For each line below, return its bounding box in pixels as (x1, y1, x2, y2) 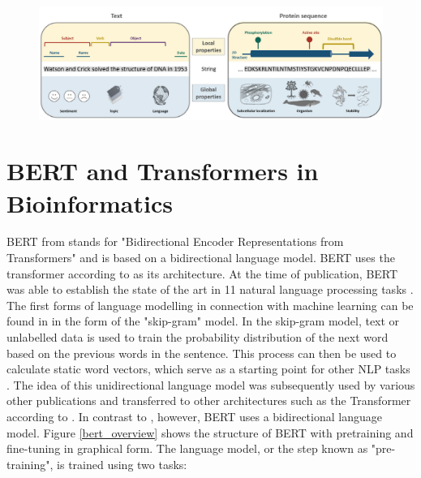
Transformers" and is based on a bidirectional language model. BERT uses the (6, 249, 395, 266)
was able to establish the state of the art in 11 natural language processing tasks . (6, 281, 414, 298)
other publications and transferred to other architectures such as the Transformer (6, 392, 411, 409)
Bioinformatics (6, 186, 173, 219)
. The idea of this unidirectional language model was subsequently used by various (6, 376, 415, 393)
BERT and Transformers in (6, 154, 319, 187)
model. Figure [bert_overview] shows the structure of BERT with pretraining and (6, 424, 414, 441)
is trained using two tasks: (57, 455, 187, 472)
